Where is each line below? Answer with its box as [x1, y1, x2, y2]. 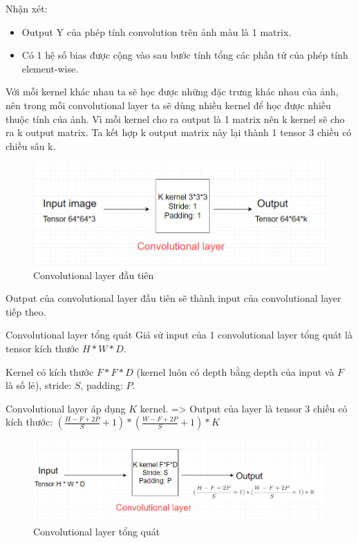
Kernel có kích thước [6, 364, 94, 379]
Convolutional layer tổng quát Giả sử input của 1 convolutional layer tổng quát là [6, 327, 352, 342]
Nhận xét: [6, 1, 48, 15]
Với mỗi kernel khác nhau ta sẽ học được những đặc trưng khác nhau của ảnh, [6, 84, 339, 99]
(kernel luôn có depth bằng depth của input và [136, 364, 335, 379]
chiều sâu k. [6, 138, 56, 153]
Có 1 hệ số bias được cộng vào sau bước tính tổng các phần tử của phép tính [21, 48, 348, 62]
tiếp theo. [6, 304, 46, 318]
